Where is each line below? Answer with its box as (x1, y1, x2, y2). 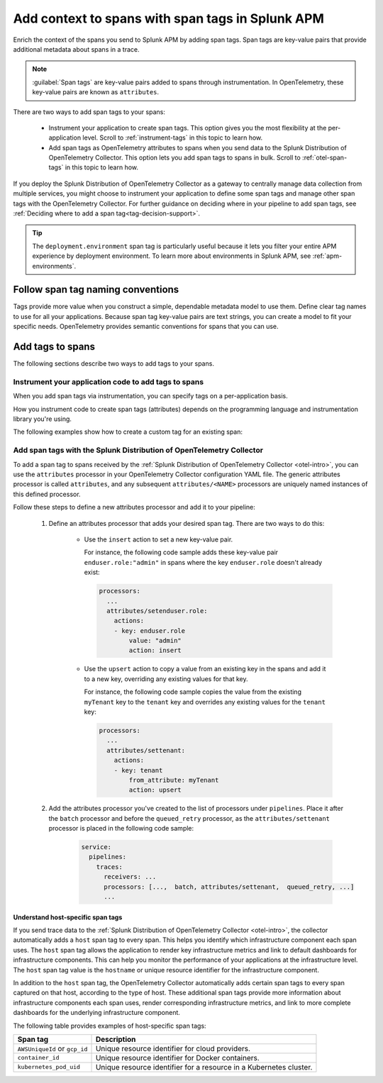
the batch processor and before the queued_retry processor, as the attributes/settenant (48, 814, 330, 822)
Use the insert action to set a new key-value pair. (84, 535, 233, 544)
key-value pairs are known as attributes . (32, 88, 160, 96)
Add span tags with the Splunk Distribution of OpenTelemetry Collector (13, 445, 264, 455)
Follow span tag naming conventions (13, 284, 179, 296)
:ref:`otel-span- (301, 153, 348, 162)
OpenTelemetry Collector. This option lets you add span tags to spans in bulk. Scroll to (48, 153, 301, 162)
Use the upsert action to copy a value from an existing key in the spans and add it (84, 665, 326, 673)
